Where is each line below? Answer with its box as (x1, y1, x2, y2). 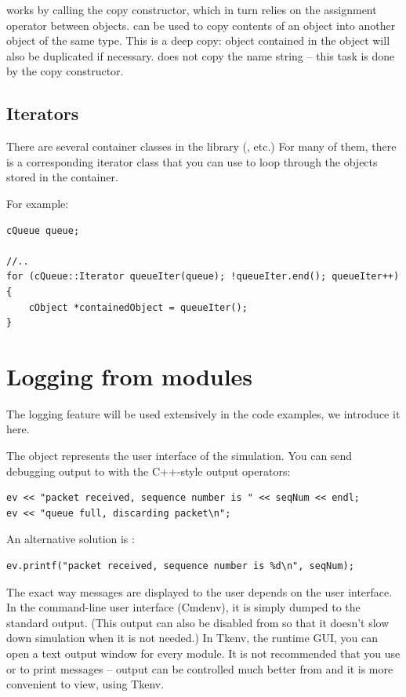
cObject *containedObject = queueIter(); (28, 301, 248, 313)
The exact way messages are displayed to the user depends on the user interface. (6, 583, 393, 600)
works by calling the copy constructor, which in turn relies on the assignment (6, 2, 377, 17)
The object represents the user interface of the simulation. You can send (6, 447, 353, 464)
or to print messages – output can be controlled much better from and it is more (6, 660, 393, 677)
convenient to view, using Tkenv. (6, 676, 165, 692)
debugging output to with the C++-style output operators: (6, 462, 291, 479)
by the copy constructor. (6, 63, 124, 79)
